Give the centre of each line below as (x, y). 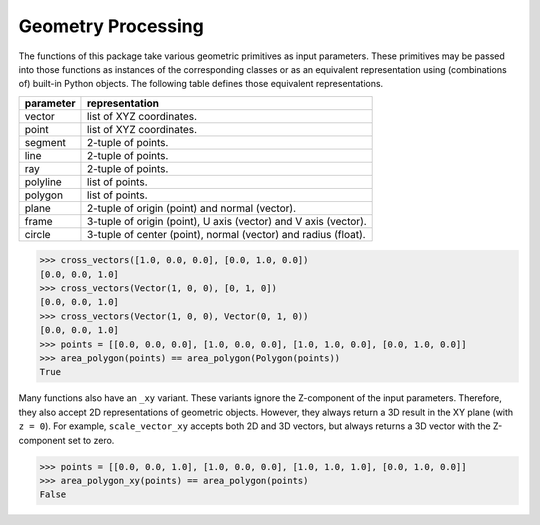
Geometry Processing (111, 26)
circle (37, 234)
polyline (43, 182)
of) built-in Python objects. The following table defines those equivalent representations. (201, 84)
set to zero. (91, 440)
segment (45, 142)
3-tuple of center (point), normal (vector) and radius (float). (226, 234)
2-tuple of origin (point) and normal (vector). (191, 208)
